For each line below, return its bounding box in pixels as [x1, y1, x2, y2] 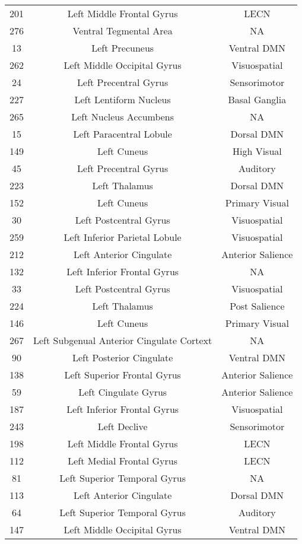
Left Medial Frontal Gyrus [68, 454, 178, 467]
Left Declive [97, 419, 148, 433]
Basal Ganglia [228, 93, 287, 106]
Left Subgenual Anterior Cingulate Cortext [33, 333, 212, 347]
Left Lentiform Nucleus [74, 93, 171, 106]
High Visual [232, 144, 282, 158]
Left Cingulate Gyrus [78, 385, 167, 399]
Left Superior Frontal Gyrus [64, 368, 181, 381]
